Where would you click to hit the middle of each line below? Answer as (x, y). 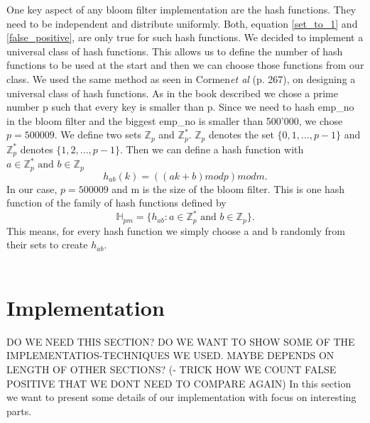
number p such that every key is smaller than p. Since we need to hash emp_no (180, 107)
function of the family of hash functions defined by (116, 203)
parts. (19, 411)
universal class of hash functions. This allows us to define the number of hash (175, 51)
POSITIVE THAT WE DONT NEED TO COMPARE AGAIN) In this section (179, 383)
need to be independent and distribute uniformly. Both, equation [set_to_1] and (182, 23)
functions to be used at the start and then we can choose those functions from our (185, 65)
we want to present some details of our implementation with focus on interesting (181, 397)
